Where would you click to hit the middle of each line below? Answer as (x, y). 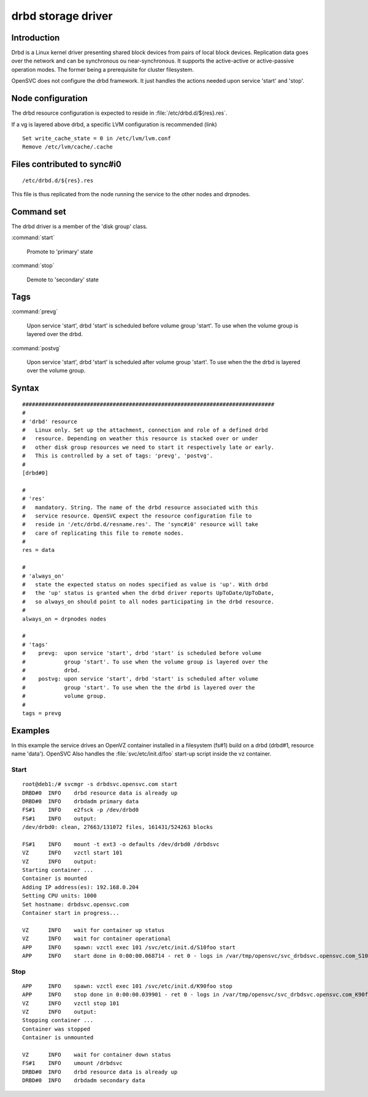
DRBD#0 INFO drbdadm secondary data (84, 1080)
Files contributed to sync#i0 (67, 165)
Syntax (25, 388)
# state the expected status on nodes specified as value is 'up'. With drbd (145, 585)
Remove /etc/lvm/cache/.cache (68, 147)
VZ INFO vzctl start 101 (72, 853)
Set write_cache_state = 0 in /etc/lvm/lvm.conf (97, 138)
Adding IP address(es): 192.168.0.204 (81, 887)
